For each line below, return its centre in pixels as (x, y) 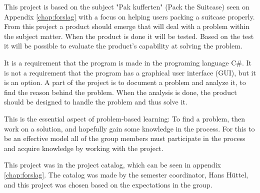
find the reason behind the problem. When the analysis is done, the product (120, 92)
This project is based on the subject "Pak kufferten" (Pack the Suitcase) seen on (127, 6)
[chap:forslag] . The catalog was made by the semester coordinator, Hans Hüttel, (126, 174)
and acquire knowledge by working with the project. (84, 148)
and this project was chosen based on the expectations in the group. (108, 184)
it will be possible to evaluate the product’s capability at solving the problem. (123, 46)
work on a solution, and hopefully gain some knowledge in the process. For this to (129, 128)
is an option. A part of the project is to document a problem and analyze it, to (125, 82)
